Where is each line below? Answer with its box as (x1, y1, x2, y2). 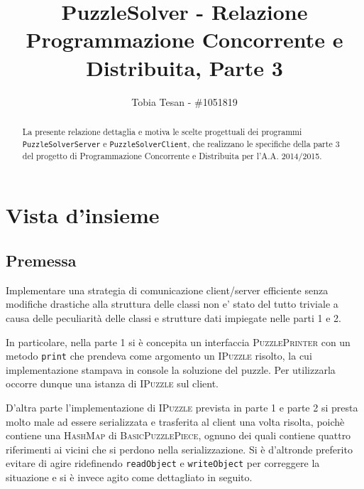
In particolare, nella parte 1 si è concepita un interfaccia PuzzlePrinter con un (6, 334, 351, 349)
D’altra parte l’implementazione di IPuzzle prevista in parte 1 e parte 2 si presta (6, 399, 358, 414)
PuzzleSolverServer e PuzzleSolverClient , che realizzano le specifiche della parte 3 (22, 137, 340, 149)
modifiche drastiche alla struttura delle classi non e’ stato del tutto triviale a (6, 296, 338, 311)
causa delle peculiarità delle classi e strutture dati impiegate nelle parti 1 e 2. (6, 310, 341, 325)
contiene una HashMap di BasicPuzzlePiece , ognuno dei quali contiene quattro (6, 428, 351, 443)
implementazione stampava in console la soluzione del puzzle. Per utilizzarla (6, 362, 336, 377)
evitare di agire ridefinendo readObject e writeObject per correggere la (6, 456, 320, 471)
